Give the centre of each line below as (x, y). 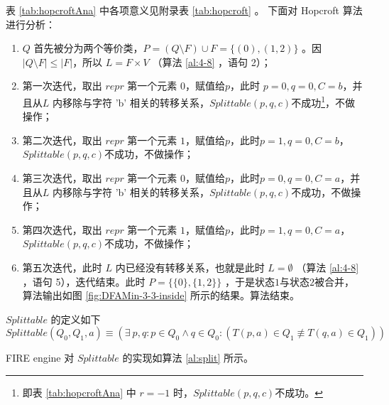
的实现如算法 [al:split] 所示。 (188, 358)
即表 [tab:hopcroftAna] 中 (79, 392)
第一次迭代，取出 (62, 86)
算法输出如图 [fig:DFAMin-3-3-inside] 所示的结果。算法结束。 (161, 295)
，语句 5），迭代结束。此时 (84, 281)
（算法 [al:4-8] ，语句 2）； (212, 61)
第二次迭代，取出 (62, 140)
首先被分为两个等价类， (88, 48)
